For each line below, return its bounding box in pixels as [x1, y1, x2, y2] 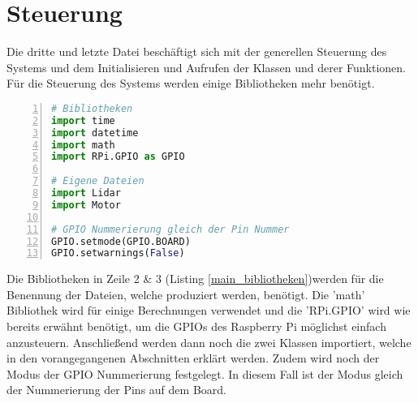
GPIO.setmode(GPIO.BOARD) [51, 235, 191, 247]
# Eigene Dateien [51, 175, 144, 187]
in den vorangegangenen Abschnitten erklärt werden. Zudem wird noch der [6, 349, 380, 367]
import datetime [51, 126, 139, 139]
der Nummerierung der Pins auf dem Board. [6, 381, 226, 398]
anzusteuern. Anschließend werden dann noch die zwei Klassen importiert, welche [6, 333, 412, 350]
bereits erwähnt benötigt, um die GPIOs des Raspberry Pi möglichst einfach [6, 318, 386, 335]
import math [51, 139, 115, 151]
